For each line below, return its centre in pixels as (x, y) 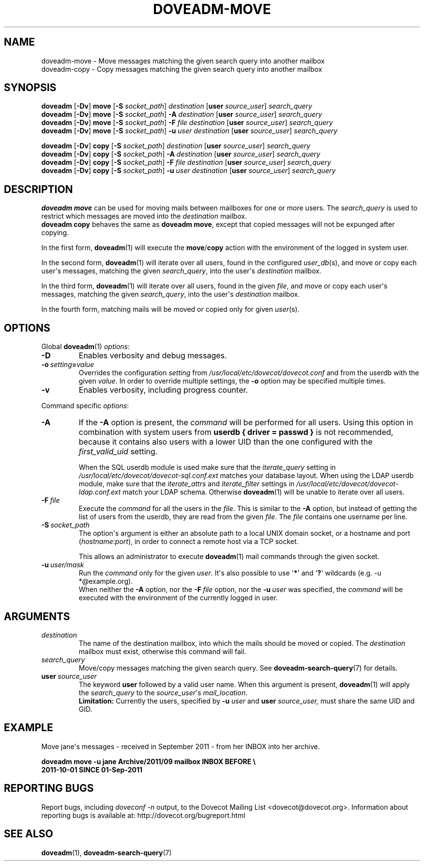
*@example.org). (106, 581)
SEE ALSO (29, 834)
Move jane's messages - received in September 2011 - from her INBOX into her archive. (181, 746)
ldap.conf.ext (100, 492)
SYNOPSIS (30, 88)
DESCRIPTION (38, 189)
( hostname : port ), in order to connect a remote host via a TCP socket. (189, 542)
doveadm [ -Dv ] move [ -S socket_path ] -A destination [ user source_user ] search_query (182, 114)
